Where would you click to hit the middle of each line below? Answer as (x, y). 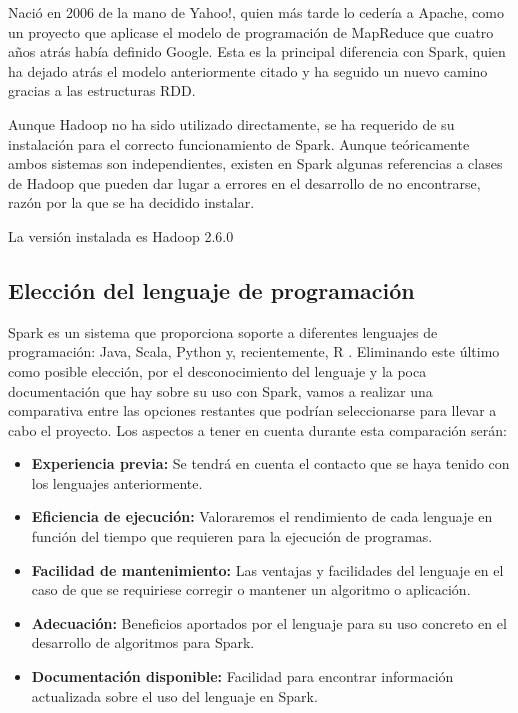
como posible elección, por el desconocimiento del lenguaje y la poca (217, 370)
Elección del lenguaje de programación (211, 289)
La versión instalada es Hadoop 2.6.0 (121, 235)
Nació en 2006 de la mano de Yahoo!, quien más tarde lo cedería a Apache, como (256, 12)
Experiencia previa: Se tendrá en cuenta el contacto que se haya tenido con (270, 463)
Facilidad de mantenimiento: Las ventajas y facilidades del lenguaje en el (267, 569)
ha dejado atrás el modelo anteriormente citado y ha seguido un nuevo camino (248, 70)
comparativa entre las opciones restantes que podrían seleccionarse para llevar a (252, 410)
